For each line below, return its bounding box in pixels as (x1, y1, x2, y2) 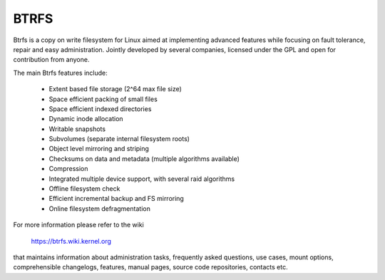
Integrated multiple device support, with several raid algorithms (48, 175, 235, 183)
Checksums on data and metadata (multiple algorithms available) (48, 154, 240, 163)
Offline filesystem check (48, 185, 120, 193)
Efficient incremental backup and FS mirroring (48, 195, 185, 203)
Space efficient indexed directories (48, 104, 152, 113)
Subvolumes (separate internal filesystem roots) (48, 135, 190, 143)
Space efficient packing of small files (48, 95, 158, 103)
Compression (48, 165, 88, 173)
